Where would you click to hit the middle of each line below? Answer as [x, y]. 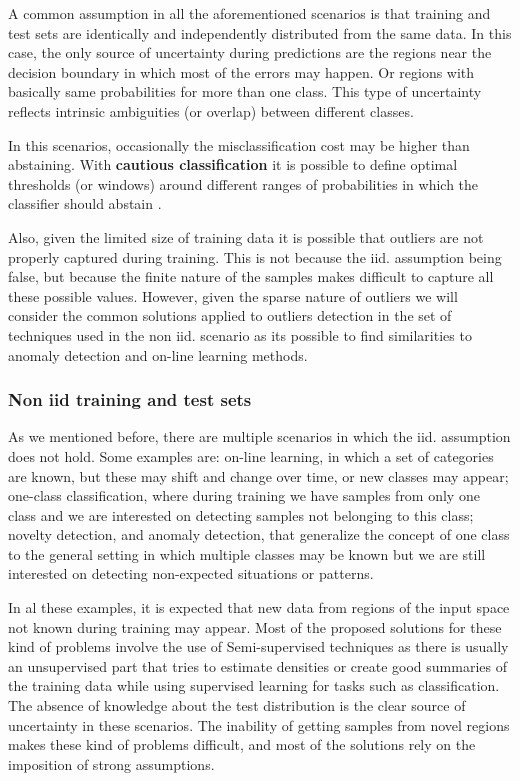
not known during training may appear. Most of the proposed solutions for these [255, 626]
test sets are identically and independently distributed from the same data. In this [260, 32]
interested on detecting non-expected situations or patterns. [191, 573]
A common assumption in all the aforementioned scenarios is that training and [249, 13]
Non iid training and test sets [130, 399]
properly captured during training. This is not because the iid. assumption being [255, 256]
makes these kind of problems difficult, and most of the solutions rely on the [242, 744]
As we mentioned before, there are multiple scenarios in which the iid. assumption [259, 436]
